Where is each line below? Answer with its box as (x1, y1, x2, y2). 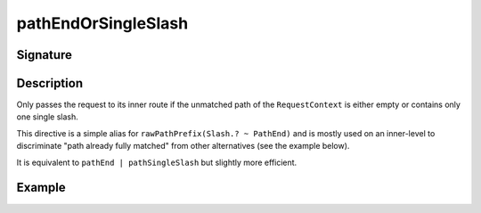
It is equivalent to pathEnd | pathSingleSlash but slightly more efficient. (16, 157, 298, 168)
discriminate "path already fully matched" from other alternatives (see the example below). (16, 141, 350, 152)
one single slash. (16, 111, 79, 122)
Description (16, 76, 84, 91)
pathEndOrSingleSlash (16, 13, 189, 33)
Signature (16, 47, 73, 62)
